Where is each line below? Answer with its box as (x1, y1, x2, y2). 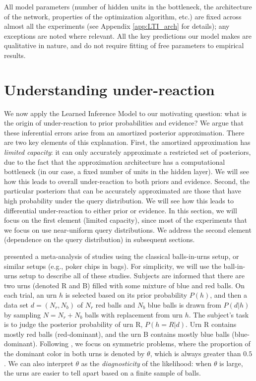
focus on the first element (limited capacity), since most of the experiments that (4, 215, 248, 225)
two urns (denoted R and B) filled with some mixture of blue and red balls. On (4, 280, 245, 290)
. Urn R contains (186, 319, 237, 329)
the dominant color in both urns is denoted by (4, 348, 145, 358)
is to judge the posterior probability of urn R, (4, 319, 143, 329)
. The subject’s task (189, 309, 249, 319)
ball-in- (223, 260, 246, 271)
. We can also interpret (4, 358, 73, 368)
